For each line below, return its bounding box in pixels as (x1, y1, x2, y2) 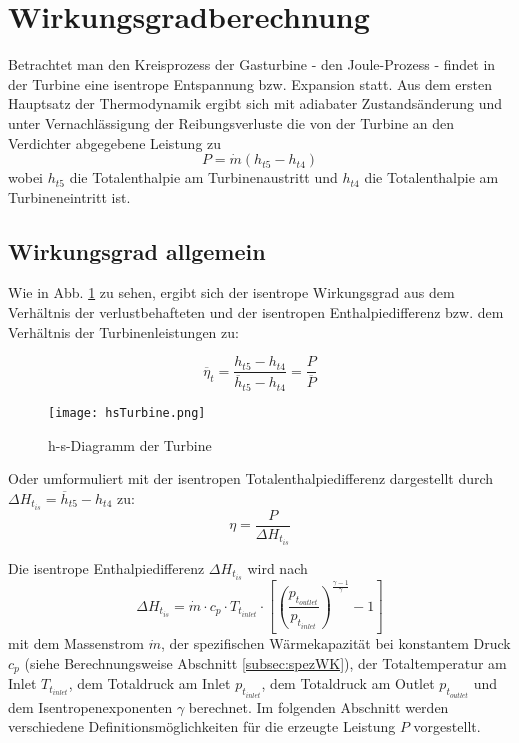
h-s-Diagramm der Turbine (48, 434, 212, 455)
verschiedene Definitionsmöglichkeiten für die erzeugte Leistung (8, 716, 396, 737)
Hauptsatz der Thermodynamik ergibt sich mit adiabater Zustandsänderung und (8, 93, 503, 114)
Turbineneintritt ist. (8, 186, 131, 207)
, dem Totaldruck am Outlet (261, 673, 435, 694)
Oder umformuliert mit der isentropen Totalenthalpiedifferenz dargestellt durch (8, 468, 494, 489)
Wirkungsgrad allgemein (8, 235, 266, 266)
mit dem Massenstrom (8, 633, 144, 654)
